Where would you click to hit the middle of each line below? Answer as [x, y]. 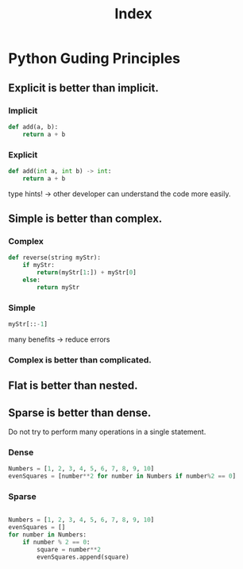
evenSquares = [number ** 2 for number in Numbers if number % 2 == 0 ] [122, 476]
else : [32, 280]
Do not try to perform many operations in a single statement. [107, 432]
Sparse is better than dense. [80, 413]
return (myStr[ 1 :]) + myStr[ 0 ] [87, 273]
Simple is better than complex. [85, 219]
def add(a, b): [33, 127]
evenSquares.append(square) [83, 557]
